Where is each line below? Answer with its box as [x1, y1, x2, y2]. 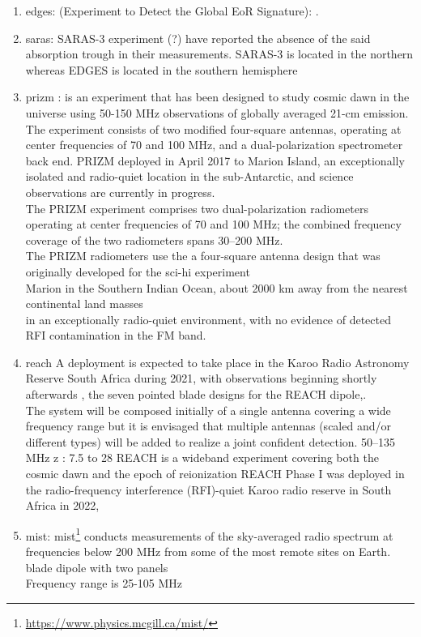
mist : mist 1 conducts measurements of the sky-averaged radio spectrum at [25, 524, 393, 544]
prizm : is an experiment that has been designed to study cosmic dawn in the [25, 88, 410, 105]
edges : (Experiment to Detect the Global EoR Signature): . [25, 2, 319, 19]
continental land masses [25, 295, 143, 312]
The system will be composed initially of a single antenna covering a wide [25, 401, 391, 418]
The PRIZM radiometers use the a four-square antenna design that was [25, 247, 381, 264]
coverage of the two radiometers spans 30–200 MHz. [25, 231, 283, 248]
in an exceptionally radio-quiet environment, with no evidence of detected [25, 310, 392, 327]
